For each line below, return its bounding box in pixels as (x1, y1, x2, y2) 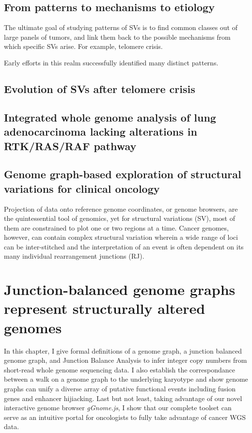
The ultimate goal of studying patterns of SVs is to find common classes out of (4, 22, 238, 32)
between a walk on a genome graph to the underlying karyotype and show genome (4, 374, 248, 384)
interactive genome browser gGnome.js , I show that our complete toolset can (4, 402, 232, 413)
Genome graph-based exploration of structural (4, 167, 241, 182)
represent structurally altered (4, 298, 205, 318)
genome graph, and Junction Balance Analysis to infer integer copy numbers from (4, 355, 247, 365)
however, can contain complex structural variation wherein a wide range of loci (4, 232, 238, 242)
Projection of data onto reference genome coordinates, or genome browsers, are (4, 203, 238, 214)
